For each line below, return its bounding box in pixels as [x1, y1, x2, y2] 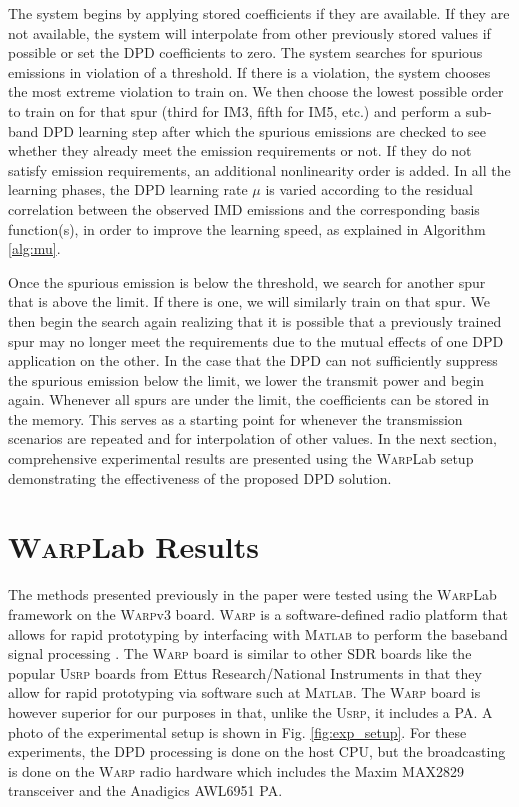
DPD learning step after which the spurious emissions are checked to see [43, 120, 487, 141]
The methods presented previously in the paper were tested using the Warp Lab [8, 584, 497, 605]
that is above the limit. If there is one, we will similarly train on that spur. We [8, 291, 490, 312]
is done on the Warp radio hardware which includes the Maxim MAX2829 [8, 760, 464, 781]
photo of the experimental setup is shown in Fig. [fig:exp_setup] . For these [8, 721, 467, 742]
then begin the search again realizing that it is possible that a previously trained [8, 310, 502, 331]
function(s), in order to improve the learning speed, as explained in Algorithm [8, 218, 486, 239]
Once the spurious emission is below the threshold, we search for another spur [8, 271, 486, 292]
